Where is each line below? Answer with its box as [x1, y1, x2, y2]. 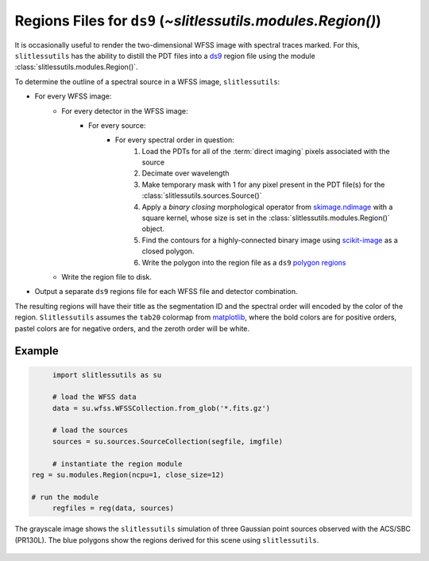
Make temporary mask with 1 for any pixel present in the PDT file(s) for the [141, 180, 385, 189]
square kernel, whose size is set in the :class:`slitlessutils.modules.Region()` [141, 213, 391, 222]
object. [141, 224, 165, 234]
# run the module [31, 493, 99, 501]
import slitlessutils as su [52, 370, 162, 379]
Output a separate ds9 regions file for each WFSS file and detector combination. [34, 287, 298, 296]
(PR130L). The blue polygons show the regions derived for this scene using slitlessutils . [14, 535, 319, 544]
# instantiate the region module [52, 459, 183, 468]
